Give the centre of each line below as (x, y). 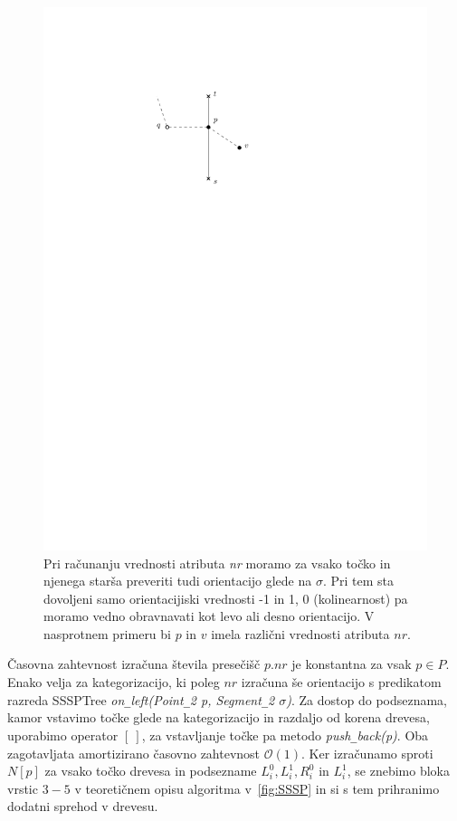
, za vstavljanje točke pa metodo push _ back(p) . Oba (285, 735)
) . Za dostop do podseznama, (367, 699)
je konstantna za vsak (352, 664)
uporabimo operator (63, 735)
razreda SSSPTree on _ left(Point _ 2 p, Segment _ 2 (141, 699)
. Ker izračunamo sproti (367, 753)
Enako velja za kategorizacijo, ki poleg (114, 682)
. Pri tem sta (358, 581)
